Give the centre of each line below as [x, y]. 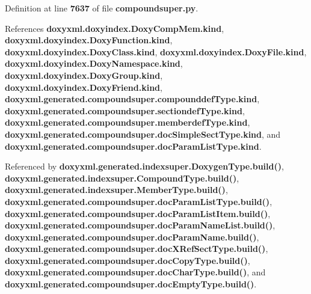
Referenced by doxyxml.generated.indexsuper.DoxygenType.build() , [144, 166]
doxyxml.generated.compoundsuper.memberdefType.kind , [128, 122]
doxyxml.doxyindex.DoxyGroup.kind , [84, 75]
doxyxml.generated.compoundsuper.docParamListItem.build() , [138, 213]
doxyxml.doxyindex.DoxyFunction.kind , [89, 40]
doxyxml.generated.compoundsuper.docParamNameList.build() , [140, 225]
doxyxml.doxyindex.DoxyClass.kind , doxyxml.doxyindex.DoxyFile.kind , [156, 51]
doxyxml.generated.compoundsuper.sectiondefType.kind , [125, 110]
